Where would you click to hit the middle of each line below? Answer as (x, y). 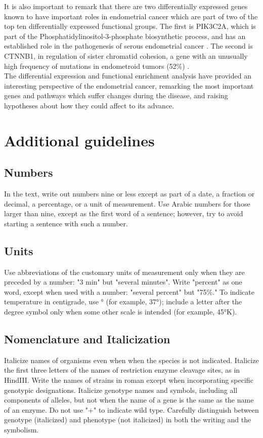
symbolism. (21, 430)
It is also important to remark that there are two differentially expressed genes (126, 6)
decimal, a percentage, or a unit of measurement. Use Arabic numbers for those (127, 203)
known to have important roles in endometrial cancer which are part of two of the (131, 16)
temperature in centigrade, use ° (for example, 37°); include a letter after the (123, 302)
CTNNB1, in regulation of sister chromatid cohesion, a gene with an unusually (126, 55)
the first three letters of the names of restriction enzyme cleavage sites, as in (122, 370)
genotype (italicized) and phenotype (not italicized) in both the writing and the (128, 420)
